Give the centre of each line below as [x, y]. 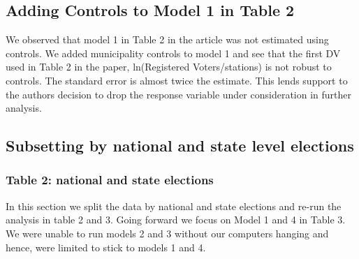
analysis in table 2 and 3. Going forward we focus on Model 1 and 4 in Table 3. [176, 220]
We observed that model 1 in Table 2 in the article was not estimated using [167, 39]
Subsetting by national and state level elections [180, 146]
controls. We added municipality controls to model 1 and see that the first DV [173, 53]
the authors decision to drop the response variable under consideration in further [179, 94]
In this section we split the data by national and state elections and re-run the [174, 206]
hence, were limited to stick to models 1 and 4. [106, 247]
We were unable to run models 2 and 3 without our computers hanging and [167, 233]
